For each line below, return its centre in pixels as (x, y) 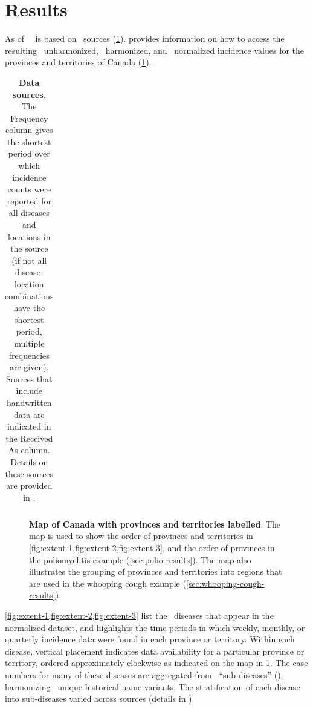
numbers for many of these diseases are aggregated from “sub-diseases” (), (144, 674)
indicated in (29, 426)
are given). (29, 367)
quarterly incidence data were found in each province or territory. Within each (150, 639)
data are (29, 414)
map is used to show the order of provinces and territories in (141, 536)
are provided (29, 485)
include (29, 390)
